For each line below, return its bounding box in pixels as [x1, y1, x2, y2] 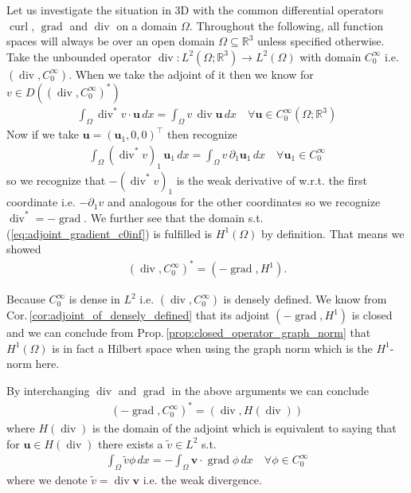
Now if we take [6, 126, 79, 143]
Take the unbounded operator [6, 48, 152, 65]
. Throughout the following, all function [189, 17, 383, 33]
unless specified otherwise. [257, 33, 385, 49]
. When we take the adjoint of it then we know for [68, 65, 314, 82]
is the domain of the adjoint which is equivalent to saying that [92, 420, 397, 436]
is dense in [68, 291, 120, 307]
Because [6, 291, 45, 307]
